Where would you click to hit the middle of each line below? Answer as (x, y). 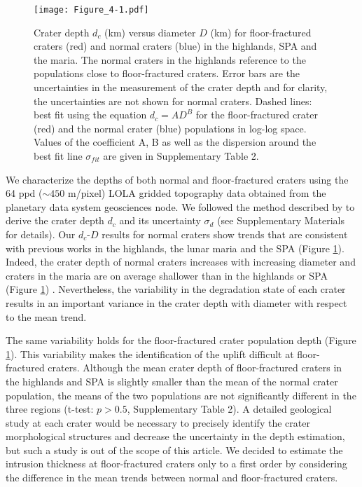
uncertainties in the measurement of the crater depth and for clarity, (181, 87)
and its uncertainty (160, 220)
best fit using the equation (90, 115)
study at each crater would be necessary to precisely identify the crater (158, 422)
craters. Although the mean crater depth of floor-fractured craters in (195, 368)
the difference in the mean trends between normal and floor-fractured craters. (172, 478)
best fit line (58, 156)
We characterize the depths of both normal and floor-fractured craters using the (177, 179)
